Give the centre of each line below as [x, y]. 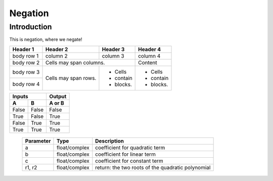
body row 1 [26, 56]
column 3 [113, 56]
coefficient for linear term [126, 154]
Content [148, 62]
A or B [57, 103]
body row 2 [26, 62]
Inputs [20, 96]
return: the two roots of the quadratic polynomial [153, 167]
